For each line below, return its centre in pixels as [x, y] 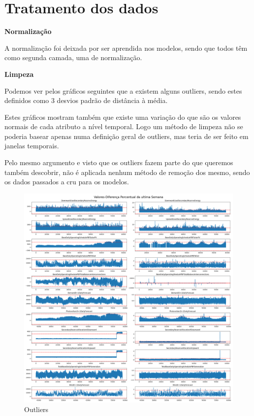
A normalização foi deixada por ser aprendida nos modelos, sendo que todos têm [126, 48]
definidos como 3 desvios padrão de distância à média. [86, 100]
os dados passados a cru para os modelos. [67, 182]
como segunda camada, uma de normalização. [73, 57]
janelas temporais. [32, 146]
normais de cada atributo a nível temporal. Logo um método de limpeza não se [124, 126]
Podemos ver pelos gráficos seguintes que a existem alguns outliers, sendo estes [123, 90]
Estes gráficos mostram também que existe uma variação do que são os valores [123, 117]
